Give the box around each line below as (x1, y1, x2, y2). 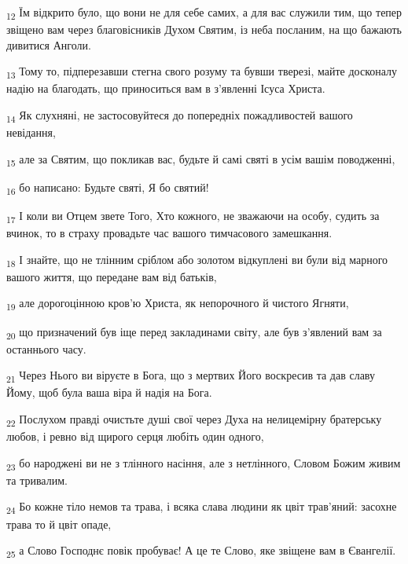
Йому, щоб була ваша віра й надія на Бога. (6, 384, 212, 401)
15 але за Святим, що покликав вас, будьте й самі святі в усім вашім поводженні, (6, 150, 395, 169)
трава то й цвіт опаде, (6, 515, 112, 532)
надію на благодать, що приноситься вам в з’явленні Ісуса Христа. (6, 80, 325, 97)
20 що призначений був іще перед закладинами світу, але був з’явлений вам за (6, 323, 382, 342)
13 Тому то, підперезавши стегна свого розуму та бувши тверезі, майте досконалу (6, 63, 398, 82)
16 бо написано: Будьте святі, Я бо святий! (6, 178, 209, 197)
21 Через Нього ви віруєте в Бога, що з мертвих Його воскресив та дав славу (6, 367, 375, 386)
